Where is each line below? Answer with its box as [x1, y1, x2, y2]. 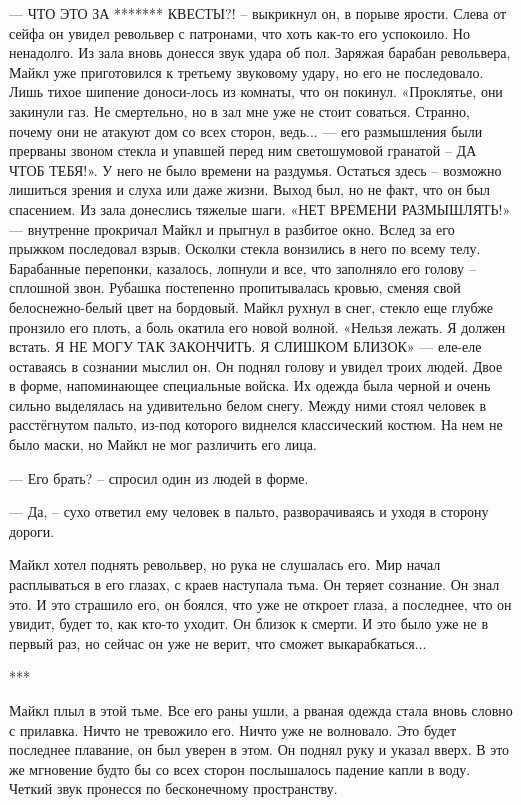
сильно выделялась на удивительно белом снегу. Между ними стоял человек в [9, 394, 487, 415]
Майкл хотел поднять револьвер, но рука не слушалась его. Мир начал [9, 554, 441, 575]
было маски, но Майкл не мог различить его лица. [9, 434, 317, 455]
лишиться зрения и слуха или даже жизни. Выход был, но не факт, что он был [9, 179, 491, 200]
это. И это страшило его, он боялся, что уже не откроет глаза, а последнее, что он [9, 593, 512, 614]
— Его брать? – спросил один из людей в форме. [9, 467, 309, 488]
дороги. [9, 520, 55, 541]
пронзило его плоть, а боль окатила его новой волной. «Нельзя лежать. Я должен [9, 316, 506, 337]
